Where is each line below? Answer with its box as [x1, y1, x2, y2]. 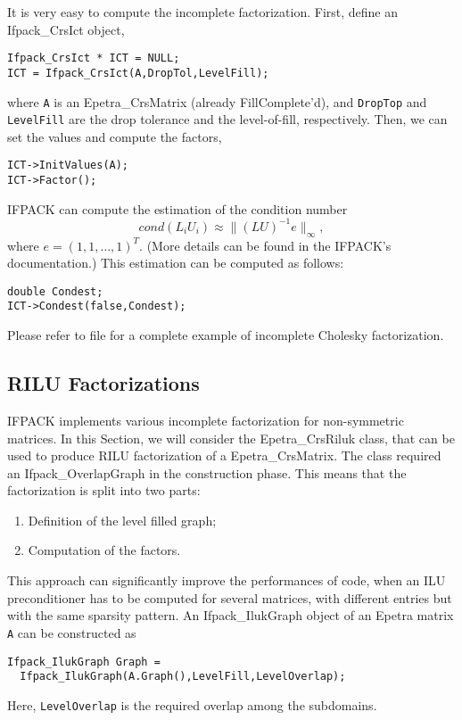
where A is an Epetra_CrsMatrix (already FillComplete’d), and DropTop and [7, 92, 427, 111]
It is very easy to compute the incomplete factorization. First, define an [7, 3, 399, 21]
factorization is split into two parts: [7, 481, 201, 500]
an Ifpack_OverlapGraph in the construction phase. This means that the [7, 463, 407, 482]
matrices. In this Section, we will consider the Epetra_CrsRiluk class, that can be [7, 428, 455, 447]
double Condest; [7, 285, 103, 298]
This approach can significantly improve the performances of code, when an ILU [7, 571, 446, 590]
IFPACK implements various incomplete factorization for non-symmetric [7, 410, 404, 429]
